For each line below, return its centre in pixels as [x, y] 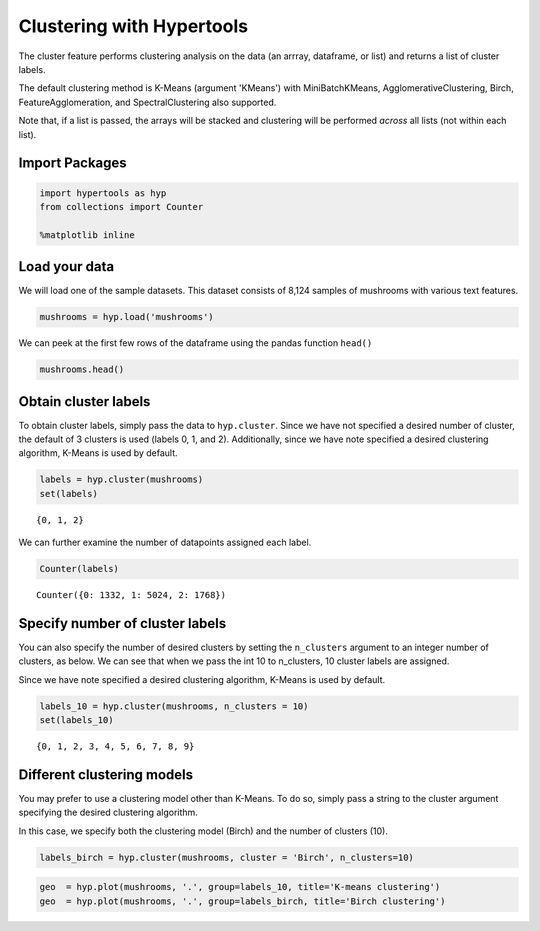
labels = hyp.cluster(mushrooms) [121, 479]
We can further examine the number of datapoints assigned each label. [165, 542]
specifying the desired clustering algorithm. [108, 812]
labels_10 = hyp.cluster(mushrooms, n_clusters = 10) [174, 706]
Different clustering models [106, 774]
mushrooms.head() [82, 369]
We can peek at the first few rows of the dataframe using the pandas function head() [195, 343]
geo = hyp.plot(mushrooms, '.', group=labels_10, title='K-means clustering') [240, 887]
